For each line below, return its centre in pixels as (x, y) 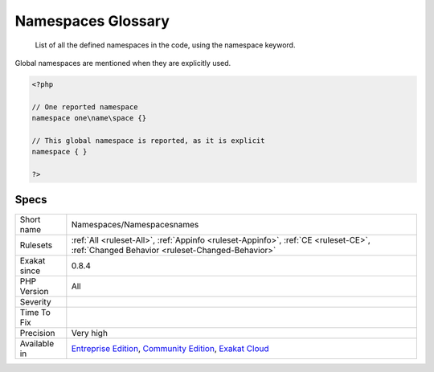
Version (34, 291)
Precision (37, 333)
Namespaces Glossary (92, 21)
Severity (35, 301)
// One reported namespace (85, 107)
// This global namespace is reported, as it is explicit (148, 140)
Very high (90, 333)
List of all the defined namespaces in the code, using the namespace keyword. (165, 45)
